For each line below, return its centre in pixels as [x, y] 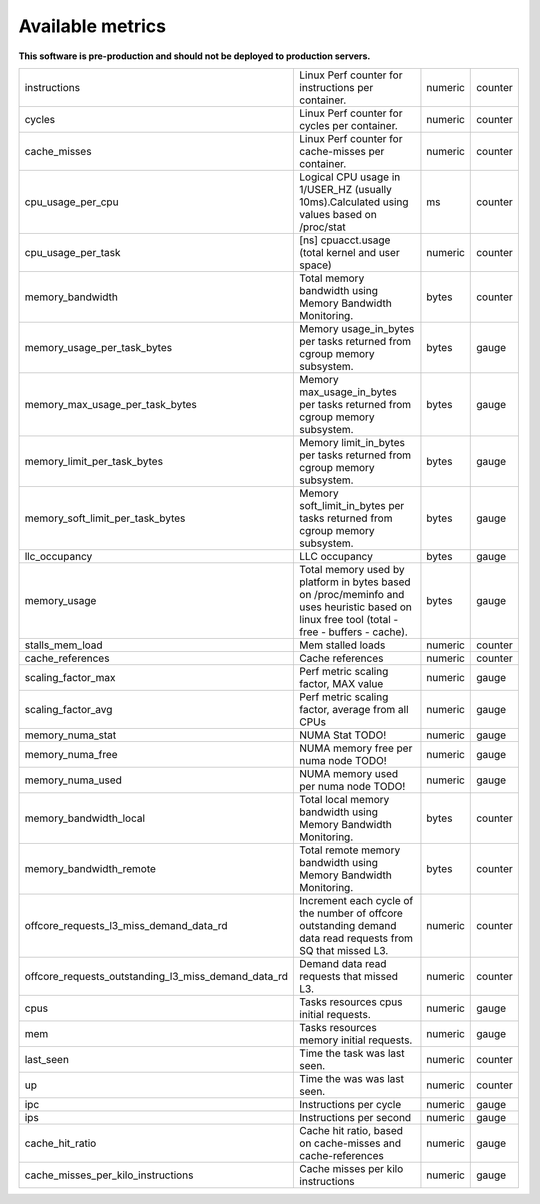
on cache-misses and [350, 1143]
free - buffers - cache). [354, 632]
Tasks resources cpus [351, 1002]
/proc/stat [322, 227]
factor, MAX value [341, 683]
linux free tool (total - [349, 619]
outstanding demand [348, 925]
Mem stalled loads [342, 645]
